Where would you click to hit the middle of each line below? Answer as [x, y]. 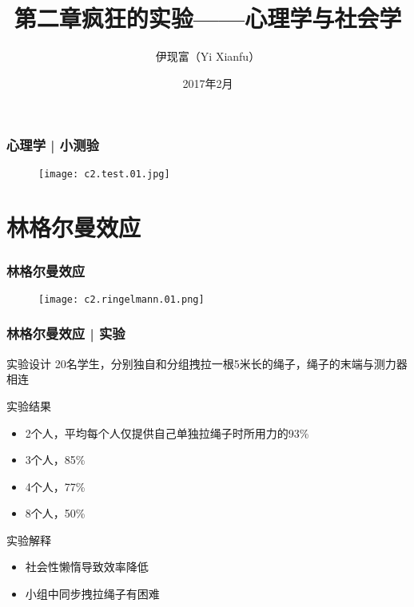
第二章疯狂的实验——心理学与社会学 [208, 18]
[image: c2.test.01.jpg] [104, 174]
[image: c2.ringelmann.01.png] [121, 299]
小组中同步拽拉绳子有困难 [92, 594]
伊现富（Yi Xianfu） [208, 56]
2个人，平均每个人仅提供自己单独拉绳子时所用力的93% [167, 432]
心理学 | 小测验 [53, 145]
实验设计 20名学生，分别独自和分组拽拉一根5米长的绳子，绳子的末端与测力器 [207, 363]
